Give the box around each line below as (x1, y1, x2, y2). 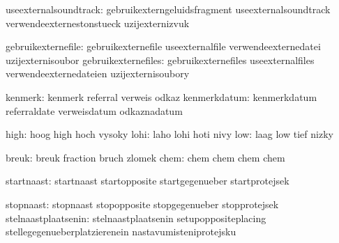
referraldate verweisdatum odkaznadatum (6, 103, 183, 118)
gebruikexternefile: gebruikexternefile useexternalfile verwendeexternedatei (6, 39, 321, 54)
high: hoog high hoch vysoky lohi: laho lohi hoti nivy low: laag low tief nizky (6, 127, 333, 141)
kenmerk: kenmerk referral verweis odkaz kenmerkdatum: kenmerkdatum (6, 89, 317, 104)
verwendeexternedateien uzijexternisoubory (6, 66, 190, 81)
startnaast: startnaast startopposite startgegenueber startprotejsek (6, 173, 289, 188)
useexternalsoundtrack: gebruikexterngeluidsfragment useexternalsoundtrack (6, 2, 331, 16)
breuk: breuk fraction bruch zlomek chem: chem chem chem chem (6, 150, 285, 164)
